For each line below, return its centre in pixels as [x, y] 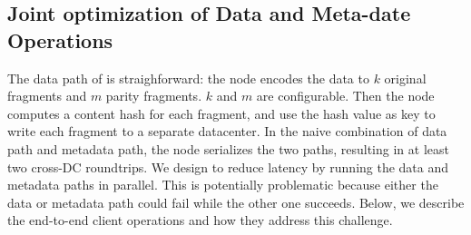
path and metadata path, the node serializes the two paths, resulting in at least [228, 148]
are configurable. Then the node [345, 96]
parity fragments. [154, 96]
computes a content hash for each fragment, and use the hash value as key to [221, 113]
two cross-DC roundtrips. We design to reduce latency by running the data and [228, 166]
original [405, 78]
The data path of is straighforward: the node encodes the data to [188, 78]
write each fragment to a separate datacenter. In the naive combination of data [227, 131]
